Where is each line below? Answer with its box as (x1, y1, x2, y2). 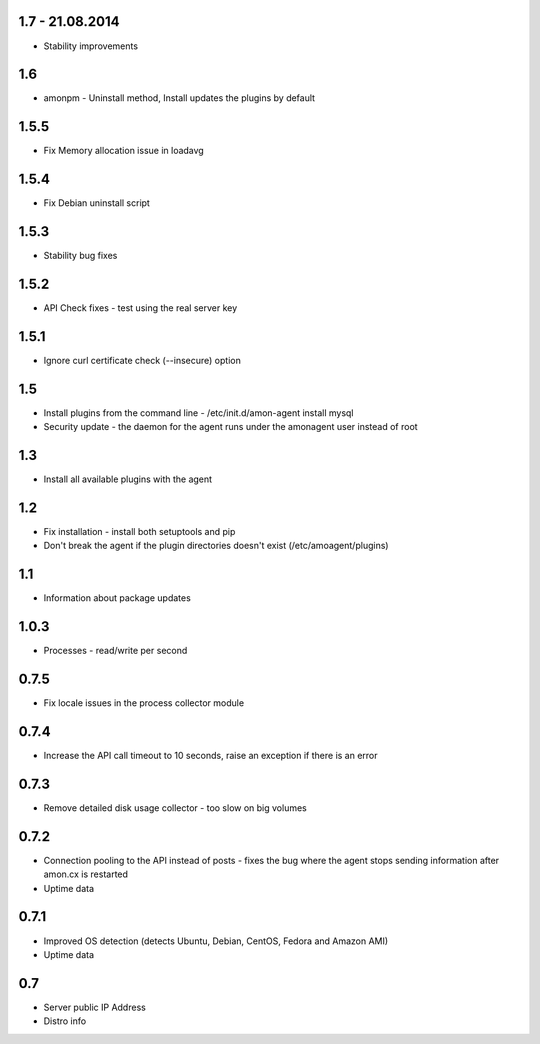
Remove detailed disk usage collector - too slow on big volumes (43, 801, 307, 814)
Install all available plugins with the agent (43, 473, 213, 485)
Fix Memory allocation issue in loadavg (43, 145, 204, 157)
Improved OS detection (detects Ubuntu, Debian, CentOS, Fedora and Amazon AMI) (43, 935, 389, 947)
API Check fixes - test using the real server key (43, 302, 238, 314)
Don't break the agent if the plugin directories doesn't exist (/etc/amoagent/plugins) (43, 540, 389, 552)
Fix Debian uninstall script (43, 197, 150, 209)
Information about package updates (43, 592, 192, 604)
